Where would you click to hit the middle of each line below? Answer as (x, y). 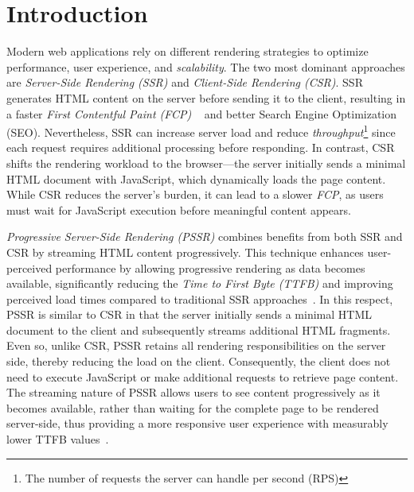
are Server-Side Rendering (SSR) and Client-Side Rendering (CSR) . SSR (185, 82)
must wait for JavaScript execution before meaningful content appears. (179, 209)
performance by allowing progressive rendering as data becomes (210, 267)
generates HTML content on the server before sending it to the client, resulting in (206, 97)
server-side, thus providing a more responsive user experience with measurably (197, 423)
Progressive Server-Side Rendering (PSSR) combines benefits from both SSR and (205, 236)
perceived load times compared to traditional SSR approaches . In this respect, (200, 298)
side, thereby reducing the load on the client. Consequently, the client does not (199, 361)
